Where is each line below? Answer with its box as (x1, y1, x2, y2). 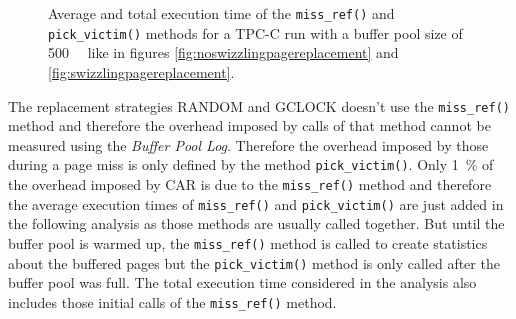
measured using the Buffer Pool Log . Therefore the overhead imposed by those (8, 134, 489, 155)
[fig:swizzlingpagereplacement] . (48, 61, 235, 82)
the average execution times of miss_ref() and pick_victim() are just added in (8, 193, 504, 214)
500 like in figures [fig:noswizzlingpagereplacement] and (48, 42, 399, 63)
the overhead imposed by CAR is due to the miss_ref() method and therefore (8, 174, 492, 194)
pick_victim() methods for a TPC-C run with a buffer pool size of (48, 22, 463, 43)
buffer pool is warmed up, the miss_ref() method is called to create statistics (8, 232, 488, 253)
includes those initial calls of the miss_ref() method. (8, 291, 337, 312)
